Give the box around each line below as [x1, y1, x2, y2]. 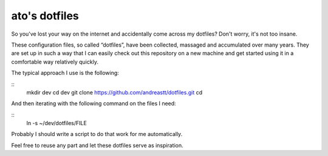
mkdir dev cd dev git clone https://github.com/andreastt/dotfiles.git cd [26, 88, 203, 96]
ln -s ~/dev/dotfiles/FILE [26, 120, 87, 127]
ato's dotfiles [11, 9, 79, 22]
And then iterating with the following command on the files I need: [11, 100, 176, 107]
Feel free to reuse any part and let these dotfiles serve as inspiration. [11, 141, 183, 149]
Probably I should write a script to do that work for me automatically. [11, 131, 183, 138]
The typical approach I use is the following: [11, 70, 120, 77]
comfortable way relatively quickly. [11, 58, 98, 65]
